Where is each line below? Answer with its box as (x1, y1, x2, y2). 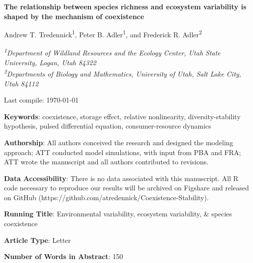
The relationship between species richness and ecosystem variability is (4, 1, 247, 11)
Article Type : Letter (4, 235, 71, 245)
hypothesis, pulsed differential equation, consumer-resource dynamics (4, 121, 211, 131)
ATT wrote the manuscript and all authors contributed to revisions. (4, 157, 209, 167)
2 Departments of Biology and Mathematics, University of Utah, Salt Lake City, (4, 67, 241, 79)
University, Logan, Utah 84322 (4, 57, 96, 67)
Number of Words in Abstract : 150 (4, 251, 123, 262)
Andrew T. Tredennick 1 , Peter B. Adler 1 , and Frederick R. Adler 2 (4, 28, 202, 39)
